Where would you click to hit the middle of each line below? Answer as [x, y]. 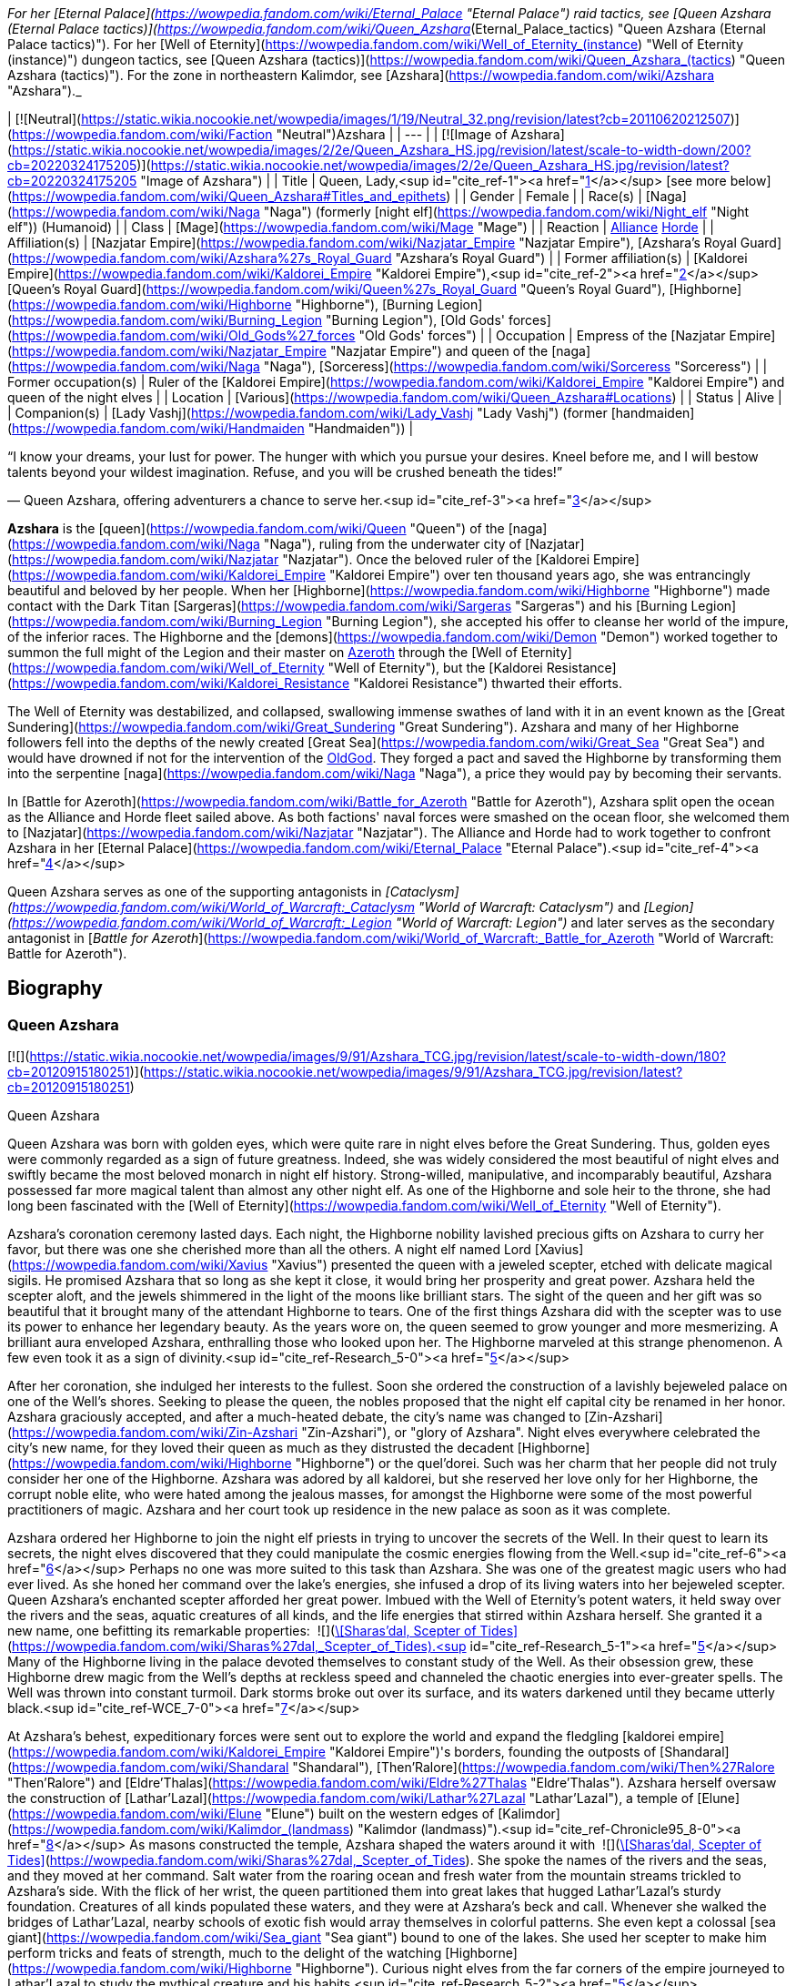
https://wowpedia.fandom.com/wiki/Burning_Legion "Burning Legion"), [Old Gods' [258, 320]
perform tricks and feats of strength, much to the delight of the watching [225, 1953]
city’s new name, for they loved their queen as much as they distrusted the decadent [261, 1448]
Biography [55, 988]
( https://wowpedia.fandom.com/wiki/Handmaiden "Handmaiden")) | [211, 428]
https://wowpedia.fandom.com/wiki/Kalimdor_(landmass [181, 1829]
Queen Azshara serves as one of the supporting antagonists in [195, 892]
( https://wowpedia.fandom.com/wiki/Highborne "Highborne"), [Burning [221, 304]
